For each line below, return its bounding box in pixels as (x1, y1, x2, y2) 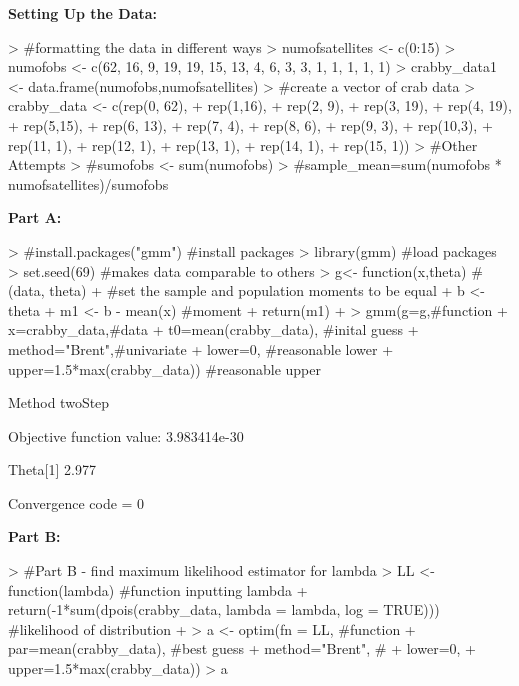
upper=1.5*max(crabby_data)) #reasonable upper (8, 358, 321, 379)
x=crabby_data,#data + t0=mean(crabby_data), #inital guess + (8, 319, 419, 340)
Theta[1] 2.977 (8, 459, 96, 480)
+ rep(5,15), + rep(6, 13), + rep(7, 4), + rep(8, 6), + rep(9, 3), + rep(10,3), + (8, 114, 493, 135)
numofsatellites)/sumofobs (8, 173, 169, 194)
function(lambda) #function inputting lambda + (8, 579, 308, 600)
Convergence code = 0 (8, 492, 145, 513)
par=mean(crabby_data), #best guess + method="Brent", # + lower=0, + (8, 638, 476, 659)
